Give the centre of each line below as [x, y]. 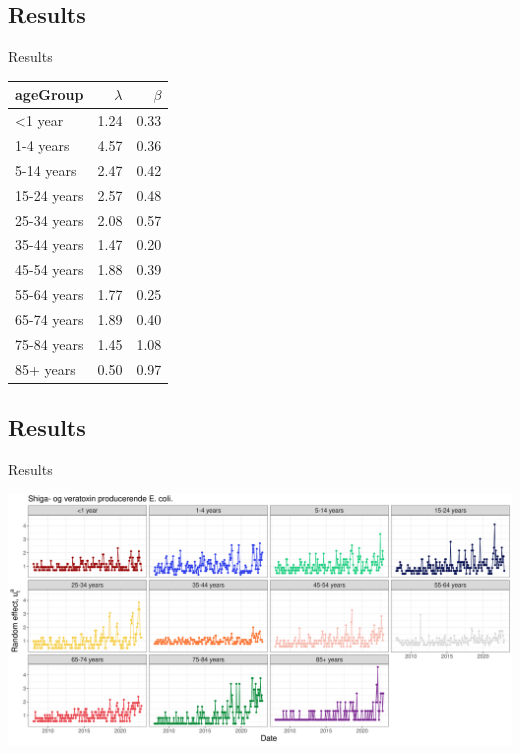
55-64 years [49, 294]
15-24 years [49, 194]
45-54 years [49, 269]
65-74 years [49, 318]
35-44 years [49, 244]
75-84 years [49, 343]
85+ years [45, 368]
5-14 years [46, 169]
